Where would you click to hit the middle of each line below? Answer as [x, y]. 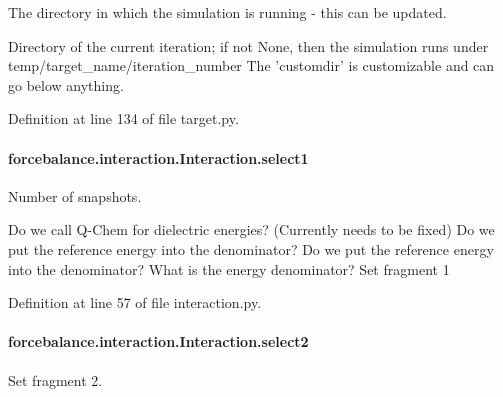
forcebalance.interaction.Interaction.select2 [158, 341]
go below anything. [66, 84]
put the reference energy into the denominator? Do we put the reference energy [251, 248]
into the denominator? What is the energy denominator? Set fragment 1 [229, 268]
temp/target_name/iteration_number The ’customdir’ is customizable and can [251, 65]
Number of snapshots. [75, 195]
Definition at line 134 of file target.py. [123, 118]
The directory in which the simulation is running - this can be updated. [227, 12]
